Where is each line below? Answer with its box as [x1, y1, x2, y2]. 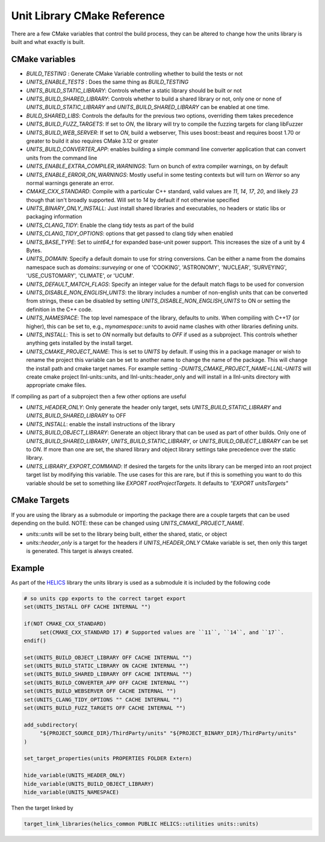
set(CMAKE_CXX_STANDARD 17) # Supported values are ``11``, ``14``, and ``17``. [39, 629, 284, 636]
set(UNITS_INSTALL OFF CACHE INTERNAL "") [23, 604, 151, 610]
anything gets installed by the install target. [26, 339, 133, 347]
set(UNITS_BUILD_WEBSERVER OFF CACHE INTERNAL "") [23, 688, 177, 695]
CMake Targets [11, 495, 70, 506]
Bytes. [26, 247, 42, 254]
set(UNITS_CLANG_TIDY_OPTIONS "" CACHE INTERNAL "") [23, 696, 183, 703]
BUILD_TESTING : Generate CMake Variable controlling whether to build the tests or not [26, 70, 243, 77]
